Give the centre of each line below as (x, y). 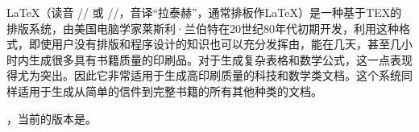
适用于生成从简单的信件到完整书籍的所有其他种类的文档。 (170, 91)
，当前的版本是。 (52, 118)
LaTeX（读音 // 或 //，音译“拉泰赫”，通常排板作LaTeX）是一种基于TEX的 (204, 12)
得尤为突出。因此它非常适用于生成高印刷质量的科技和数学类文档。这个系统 (204, 75)
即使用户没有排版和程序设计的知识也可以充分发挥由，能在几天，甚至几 (215, 44)
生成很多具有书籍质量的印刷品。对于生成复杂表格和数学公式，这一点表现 (220, 59)
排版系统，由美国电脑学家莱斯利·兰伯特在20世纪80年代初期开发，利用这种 (203, 28)
